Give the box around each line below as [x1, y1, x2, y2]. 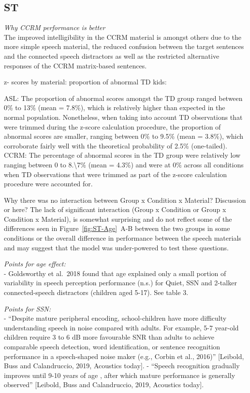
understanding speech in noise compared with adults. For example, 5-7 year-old [4, 322, 239, 332]
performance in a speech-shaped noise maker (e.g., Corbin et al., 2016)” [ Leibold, [4, 351, 244, 361]
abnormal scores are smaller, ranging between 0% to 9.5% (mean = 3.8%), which [4, 131, 244, 141]
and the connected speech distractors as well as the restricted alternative [4, 50, 220, 61]
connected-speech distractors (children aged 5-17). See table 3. [4, 287, 189, 297]
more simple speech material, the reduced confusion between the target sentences [4, 41, 244, 51]
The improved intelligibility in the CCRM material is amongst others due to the [4, 32, 241, 42]
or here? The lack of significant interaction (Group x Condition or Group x [4, 204, 226, 214]
